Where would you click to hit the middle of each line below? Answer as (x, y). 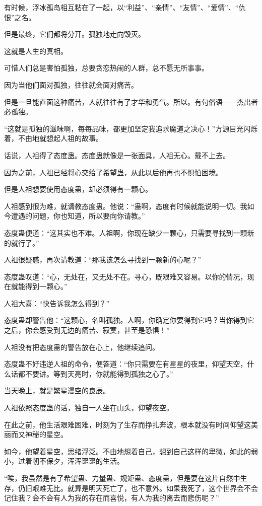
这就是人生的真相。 (36, 51)
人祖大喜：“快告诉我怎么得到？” (57, 303)
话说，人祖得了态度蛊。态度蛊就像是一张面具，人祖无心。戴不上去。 (117, 155)
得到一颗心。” (46, 286)
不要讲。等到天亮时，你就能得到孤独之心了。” (99, 373)
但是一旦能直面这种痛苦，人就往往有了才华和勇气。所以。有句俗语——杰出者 (131, 101)
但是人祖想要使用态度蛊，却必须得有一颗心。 (78, 189)
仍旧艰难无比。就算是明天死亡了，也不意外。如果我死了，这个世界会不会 (138, 488)
